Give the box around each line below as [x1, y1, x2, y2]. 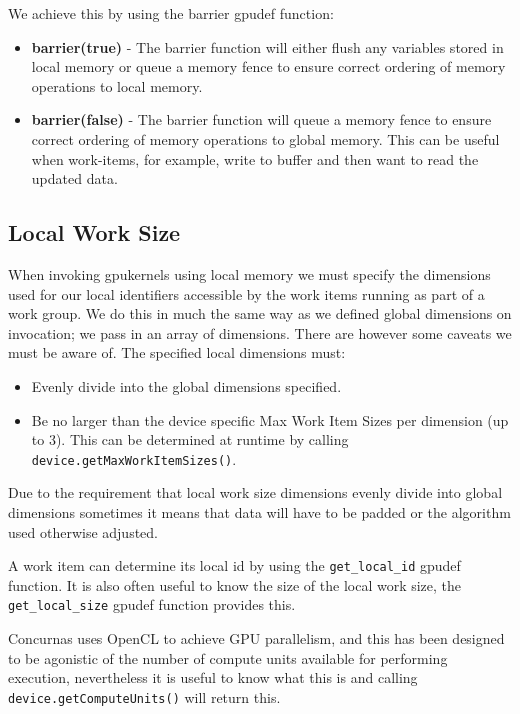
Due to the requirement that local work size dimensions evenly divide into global [8, 482, 503, 503]
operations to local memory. [31, 75, 203, 96]
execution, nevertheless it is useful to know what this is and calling [8, 667, 418, 688]
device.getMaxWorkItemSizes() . [31, 448, 237, 469]
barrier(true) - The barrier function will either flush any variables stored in [31, 36, 504, 57]
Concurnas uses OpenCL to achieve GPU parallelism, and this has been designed [8, 628, 505, 649]
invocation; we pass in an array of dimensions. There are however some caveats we [8, 322, 512, 343]
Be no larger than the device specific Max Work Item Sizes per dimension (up [31, 409, 509, 430]
